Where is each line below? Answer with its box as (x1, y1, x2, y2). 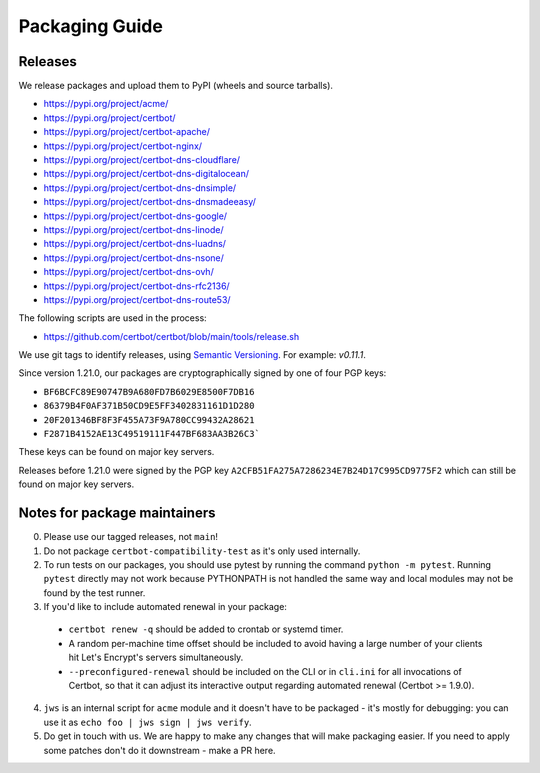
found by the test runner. (43, 586, 146, 599)
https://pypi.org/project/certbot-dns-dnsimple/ (43, 181, 237, 194)
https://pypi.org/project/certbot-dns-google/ (43, 210, 228, 222)
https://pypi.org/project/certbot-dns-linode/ (43, 223, 224, 235)
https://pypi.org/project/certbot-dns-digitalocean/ (43, 168, 250, 180)
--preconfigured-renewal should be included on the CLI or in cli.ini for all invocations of (68, 665, 462, 677)
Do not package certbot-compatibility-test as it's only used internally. (43, 545, 361, 557)
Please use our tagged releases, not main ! (43, 531, 219, 543)
